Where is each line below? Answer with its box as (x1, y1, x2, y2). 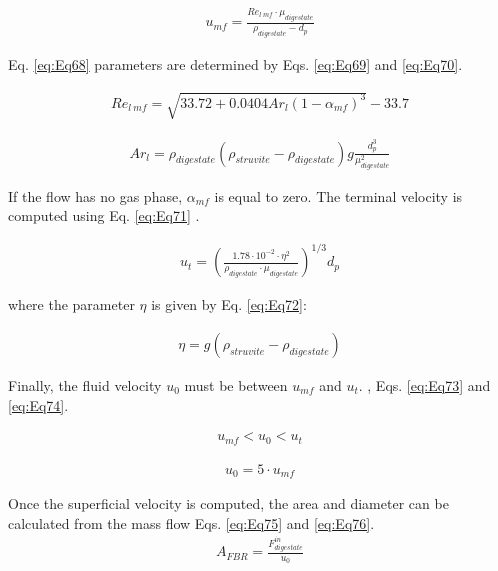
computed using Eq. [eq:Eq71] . (8, 205, 200, 226)
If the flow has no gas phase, (8, 185, 183, 206)
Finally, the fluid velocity (8, 375, 162, 395)
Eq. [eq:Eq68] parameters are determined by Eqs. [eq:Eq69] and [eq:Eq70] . (8, 54, 463, 75)
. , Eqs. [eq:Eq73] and (358, 375, 491, 395)
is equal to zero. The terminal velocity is (214, 185, 463, 206)
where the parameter (8, 294, 135, 315)
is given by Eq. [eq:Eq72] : (151, 294, 307, 315)
